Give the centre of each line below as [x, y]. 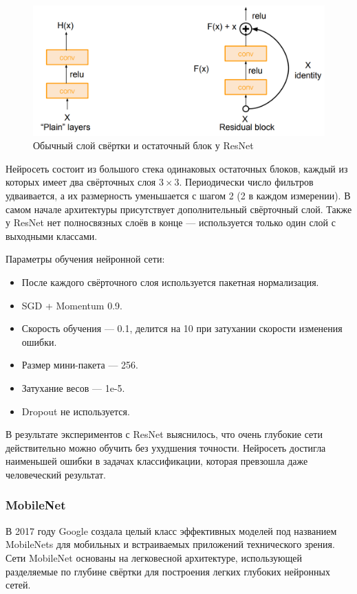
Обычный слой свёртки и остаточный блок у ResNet [143, 145]
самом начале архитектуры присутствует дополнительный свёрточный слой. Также [179, 209]
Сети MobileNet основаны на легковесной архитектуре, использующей [154, 557]
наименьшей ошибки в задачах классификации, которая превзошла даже [157, 461]
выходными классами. [52, 235]
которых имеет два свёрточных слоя [81, 182]
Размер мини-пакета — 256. [80, 365]
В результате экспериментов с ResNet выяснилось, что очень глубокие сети [164, 434]
